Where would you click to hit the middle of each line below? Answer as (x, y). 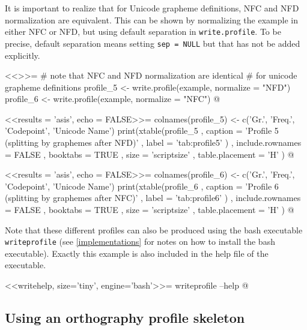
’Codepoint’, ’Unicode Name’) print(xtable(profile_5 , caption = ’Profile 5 (142, 130)
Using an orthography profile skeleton (125, 318)
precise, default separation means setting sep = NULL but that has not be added (153, 43)
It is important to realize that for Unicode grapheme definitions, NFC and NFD (152, 8)
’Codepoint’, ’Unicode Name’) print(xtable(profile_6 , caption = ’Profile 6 (142, 186)
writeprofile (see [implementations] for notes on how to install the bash (140, 241)
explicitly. (23, 55)
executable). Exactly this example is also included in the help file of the (137, 253)
